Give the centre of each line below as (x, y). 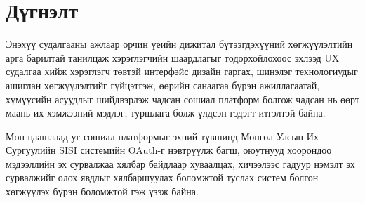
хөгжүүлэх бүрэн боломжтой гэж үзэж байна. (102, 191)
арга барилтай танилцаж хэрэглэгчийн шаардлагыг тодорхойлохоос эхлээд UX (173, 57)
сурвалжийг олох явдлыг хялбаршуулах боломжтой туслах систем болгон (162, 177)
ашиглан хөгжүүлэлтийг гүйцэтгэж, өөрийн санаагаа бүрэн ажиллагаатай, (163, 85)
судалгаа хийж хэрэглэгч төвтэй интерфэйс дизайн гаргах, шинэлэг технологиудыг (182, 71)
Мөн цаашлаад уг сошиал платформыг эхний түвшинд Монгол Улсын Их (162, 136)
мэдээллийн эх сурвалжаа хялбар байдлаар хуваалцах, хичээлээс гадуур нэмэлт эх (180, 163)
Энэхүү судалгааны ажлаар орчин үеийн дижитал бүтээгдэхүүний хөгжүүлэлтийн (179, 44)
